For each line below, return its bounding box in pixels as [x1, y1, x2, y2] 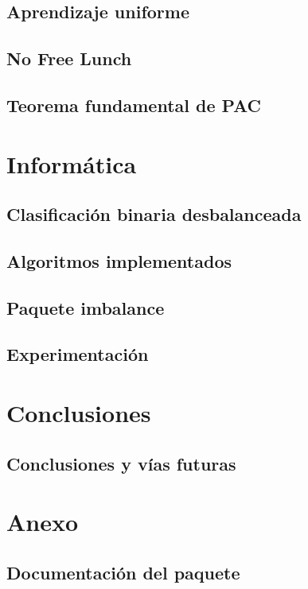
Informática [6, 147, 137, 180]
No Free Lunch [6, 46, 132, 71]
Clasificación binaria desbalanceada [6, 202, 302, 227]
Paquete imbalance [6, 295, 165, 320]
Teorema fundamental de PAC [6, 92, 262, 117]
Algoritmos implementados [6, 248, 232, 273]
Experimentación [6, 342, 149, 366]
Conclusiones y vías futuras [6, 451, 236, 475]
